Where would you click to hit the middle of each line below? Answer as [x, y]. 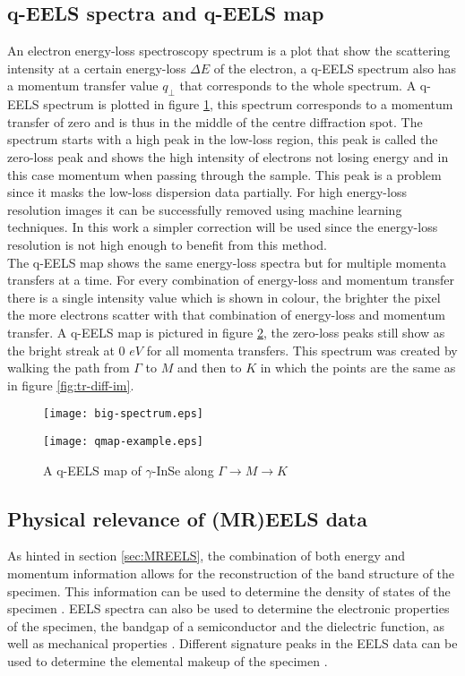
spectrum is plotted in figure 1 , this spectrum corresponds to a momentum [248, 104]
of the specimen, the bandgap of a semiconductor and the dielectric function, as [226, 625]
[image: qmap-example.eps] [123, 441]
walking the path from [69, 368]
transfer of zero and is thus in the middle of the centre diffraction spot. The [215, 121]
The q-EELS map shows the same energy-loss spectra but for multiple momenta [227, 262]
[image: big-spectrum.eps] [123, 414]
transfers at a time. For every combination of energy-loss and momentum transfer [231, 280]
